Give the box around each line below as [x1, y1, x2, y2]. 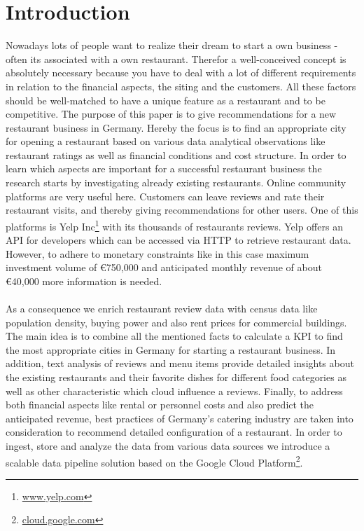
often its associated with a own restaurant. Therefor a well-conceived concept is [6, 51, 346, 66]
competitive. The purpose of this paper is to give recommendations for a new [6, 106, 337, 121]
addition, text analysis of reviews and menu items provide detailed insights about [6, 356, 354, 371]
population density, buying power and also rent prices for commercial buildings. [6, 315, 347, 329]
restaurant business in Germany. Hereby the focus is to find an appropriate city [6, 120, 346, 135]
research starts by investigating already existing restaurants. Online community [6, 175, 346, 190]
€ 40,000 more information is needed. [6, 273, 162, 288]
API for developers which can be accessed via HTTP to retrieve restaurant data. [6, 233, 351, 247]
